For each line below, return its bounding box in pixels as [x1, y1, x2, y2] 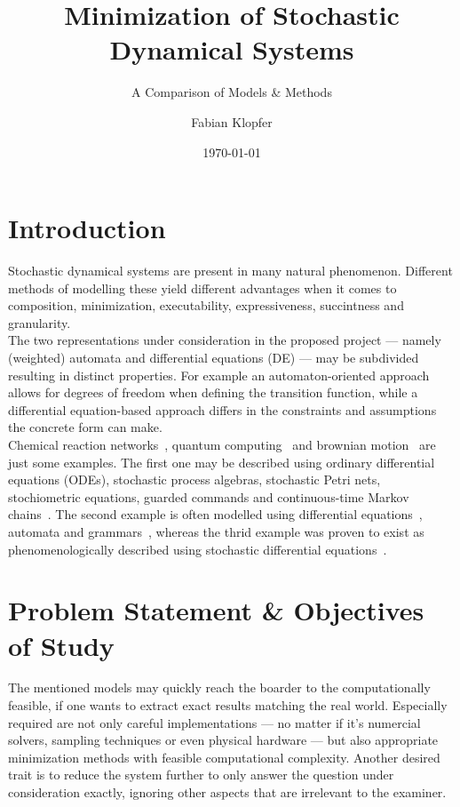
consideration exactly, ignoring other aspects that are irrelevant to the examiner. [8, 783, 447, 801]
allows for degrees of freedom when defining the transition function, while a [8, 383, 418, 402]
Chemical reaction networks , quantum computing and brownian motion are [8, 435, 436, 453]
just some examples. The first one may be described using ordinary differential [8, 452, 435, 471]
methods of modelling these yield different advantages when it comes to [8, 278, 397, 297]
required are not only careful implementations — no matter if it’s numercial [8, 713, 421, 731]
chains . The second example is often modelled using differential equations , [8, 505, 423, 523]
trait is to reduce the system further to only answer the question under [8, 765, 394, 784]
